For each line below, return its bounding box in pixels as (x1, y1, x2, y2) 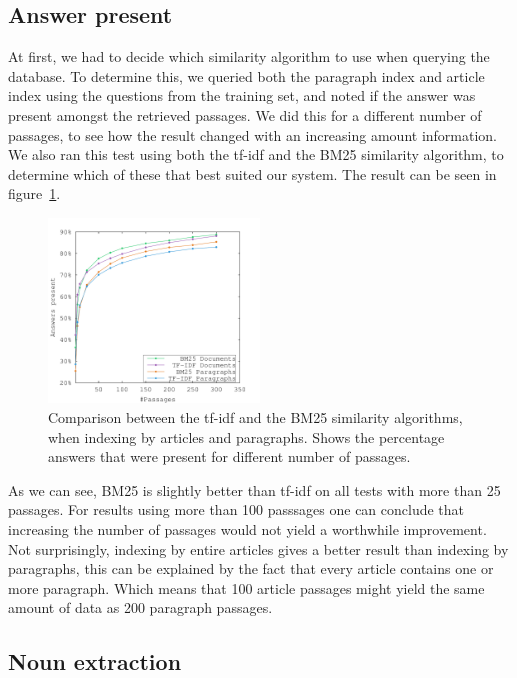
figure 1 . (8, 183, 61, 204)
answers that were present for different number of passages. (48, 446, 411, 467)
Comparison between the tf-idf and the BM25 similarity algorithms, (48, 407, 463, 428)
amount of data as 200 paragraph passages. (8, 597, 273, 618)
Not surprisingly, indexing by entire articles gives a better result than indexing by (8, 538, 509, 559)
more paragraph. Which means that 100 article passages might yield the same (8, 577, 485, 598)
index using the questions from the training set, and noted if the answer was (8, 85, 476, 106)
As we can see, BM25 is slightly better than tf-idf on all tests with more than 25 (8, 479, 501, 500)
